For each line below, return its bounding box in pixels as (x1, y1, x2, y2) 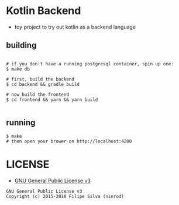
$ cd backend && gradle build (6, 81, 80, 87)
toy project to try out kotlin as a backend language (14, 23, 136, 30)
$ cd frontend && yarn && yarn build (6, 96, 98, 103)
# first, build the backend (6, 76, 75, 82)
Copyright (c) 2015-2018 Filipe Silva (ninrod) (6, 193, 125, 199)
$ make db (6, 66, 30, 72)
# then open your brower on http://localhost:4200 (6, 138, 132, 144)
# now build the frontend (6, 92, 69, 98)
